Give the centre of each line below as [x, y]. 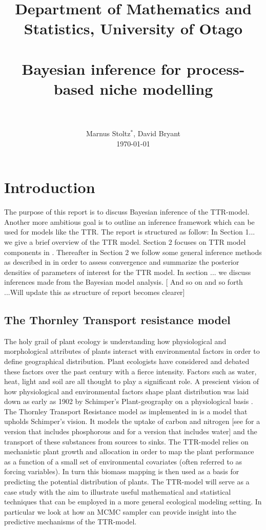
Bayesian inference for [101, 68]
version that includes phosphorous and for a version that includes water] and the [131, 431]
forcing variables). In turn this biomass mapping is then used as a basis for [122, 471]
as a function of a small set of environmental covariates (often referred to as [123, 461]
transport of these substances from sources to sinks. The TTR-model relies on [126, 441]
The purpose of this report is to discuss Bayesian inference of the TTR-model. [127, 212]
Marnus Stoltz [108, 133]
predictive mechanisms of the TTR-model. [70, 522]
